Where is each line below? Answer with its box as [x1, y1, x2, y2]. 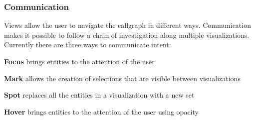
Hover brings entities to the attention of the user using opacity [4, 106, 199, 117]
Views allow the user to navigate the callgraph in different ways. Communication [4, 20, 251, 30]
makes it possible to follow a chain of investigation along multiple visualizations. [4, 29, 250, 40]
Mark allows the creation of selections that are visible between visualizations [4, 73, 241, 83]
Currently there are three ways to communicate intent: [4, 39, 171, 50]
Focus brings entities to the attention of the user [4, 56, 155, 66]
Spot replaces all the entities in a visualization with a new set [4, 90, 195, 100]
